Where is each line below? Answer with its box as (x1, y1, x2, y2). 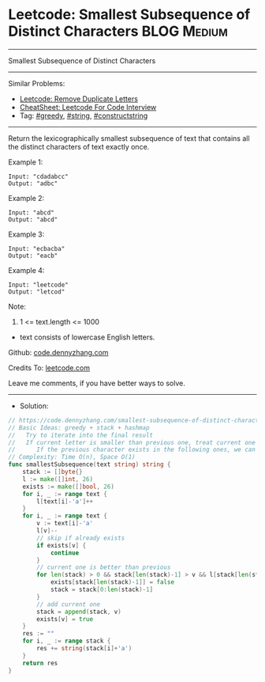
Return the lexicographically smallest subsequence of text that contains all (8, 133, 250, 143)
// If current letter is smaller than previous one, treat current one (8, 438, 256, 446)
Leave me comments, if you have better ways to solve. (8, 378, 185, 388)
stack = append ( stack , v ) (36, 608, 122, 616)
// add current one (36, 600, 101, 608)
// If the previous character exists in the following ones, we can (8, 445, 256, 454)
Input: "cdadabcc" (8, 172, 69, 180)
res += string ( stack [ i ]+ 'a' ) (36, 645, 132, 653)
